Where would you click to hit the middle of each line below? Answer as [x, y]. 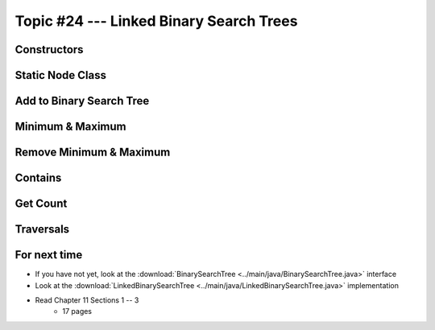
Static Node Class [60, 75]
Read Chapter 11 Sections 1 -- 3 [87, 300]
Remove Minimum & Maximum [93, 153]
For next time [49, 255]
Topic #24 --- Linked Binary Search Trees [156, 21]
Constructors [49, 49]
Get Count [41, 204]
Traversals [42, 229]
